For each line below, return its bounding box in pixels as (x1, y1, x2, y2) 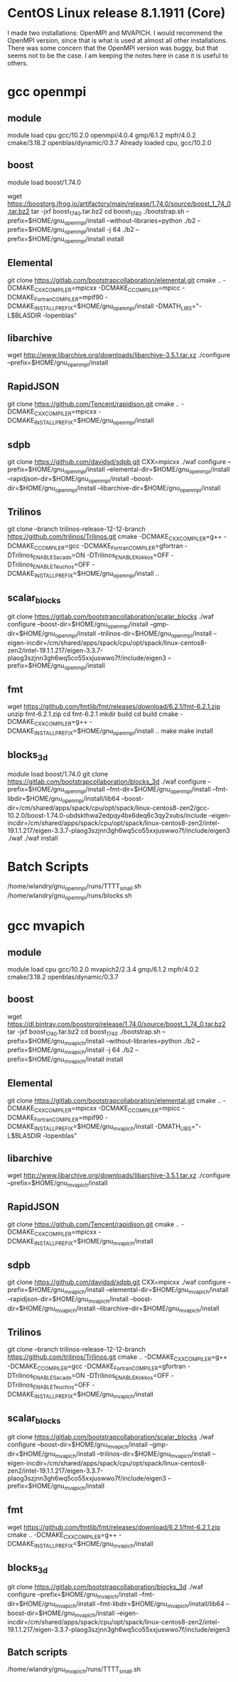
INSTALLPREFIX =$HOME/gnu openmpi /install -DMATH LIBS (34, 302, 193, 312)
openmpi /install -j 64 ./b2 (64, 226, 135, 236)
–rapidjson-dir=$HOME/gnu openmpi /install (7, 474, 129, 485)
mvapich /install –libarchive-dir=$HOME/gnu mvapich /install (55, 1304, 220, 1314)
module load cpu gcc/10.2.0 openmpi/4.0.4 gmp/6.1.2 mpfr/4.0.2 (7, 130, 197, 140)
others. (7, 58, 28, 67)
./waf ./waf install (7, 834, 58, 842)
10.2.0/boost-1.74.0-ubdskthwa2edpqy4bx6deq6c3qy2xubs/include (7, 811, 207, 819)
